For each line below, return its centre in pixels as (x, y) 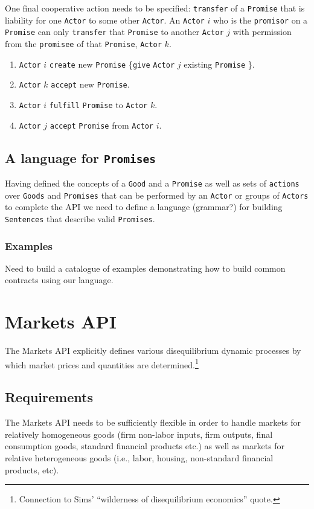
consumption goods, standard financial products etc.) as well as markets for (145, 446)
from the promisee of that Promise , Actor (83, 43)
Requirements (49, 397)
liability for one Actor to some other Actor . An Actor (105, 20)
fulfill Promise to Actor (98, 104)
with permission (262, 32)
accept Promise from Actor (102, 125)
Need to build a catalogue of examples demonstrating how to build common (145, 268)
